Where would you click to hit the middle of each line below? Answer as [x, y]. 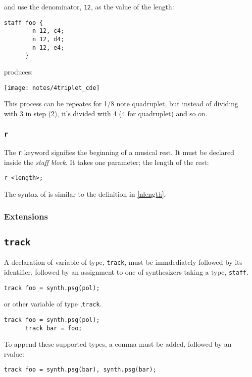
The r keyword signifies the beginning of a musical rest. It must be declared [119, 152]
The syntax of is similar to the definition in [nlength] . [85, 194]
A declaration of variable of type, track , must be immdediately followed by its [123, 262]
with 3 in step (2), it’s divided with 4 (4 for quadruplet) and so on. [106, 113]
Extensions [26, 216]
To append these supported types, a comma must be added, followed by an [118, 344]
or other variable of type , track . [53, 304]
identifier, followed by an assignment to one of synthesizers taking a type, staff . [126, 271]
